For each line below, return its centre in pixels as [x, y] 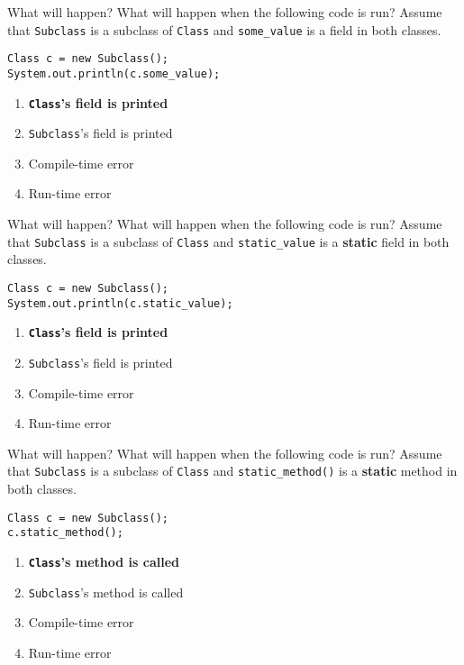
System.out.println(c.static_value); [120, 303]
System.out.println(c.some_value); [114, 73]
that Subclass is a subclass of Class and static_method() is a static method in [232, 471]
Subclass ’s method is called [106, 592]
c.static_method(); [65, 533]
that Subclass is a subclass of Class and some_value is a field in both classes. [224, 29]
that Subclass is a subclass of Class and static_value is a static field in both [228, 241]
